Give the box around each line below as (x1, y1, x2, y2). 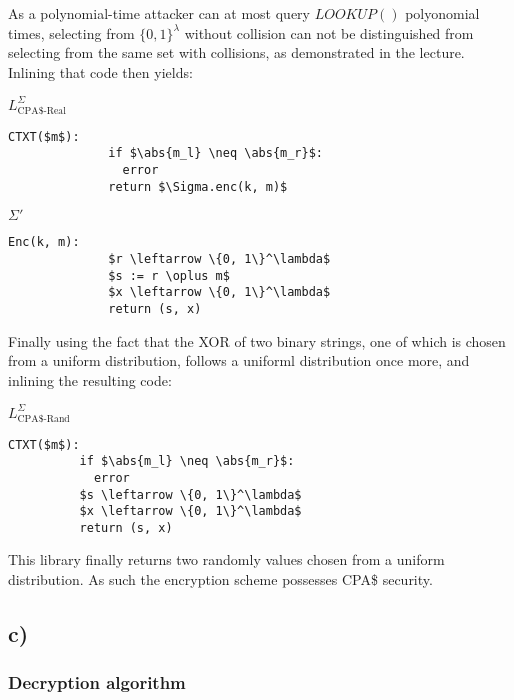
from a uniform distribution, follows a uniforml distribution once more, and (8, 350, 470, 371)
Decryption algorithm (8, 670, 186, 695)
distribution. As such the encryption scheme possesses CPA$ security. (8, 569, 433, 590)
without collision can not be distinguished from (184, 22, 474, 43)
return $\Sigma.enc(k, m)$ (108, 179, 288, 194)
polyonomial (405, 3, 480, 23)
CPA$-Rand (17, 413, 70, 424)
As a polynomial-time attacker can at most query (8, 3, 310, 23)
